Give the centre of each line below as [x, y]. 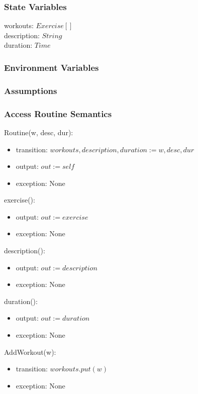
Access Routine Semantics [58, 113]
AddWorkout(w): [30, 352]
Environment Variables [52, 67]
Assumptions [31, 90]
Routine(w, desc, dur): [39, 132]
